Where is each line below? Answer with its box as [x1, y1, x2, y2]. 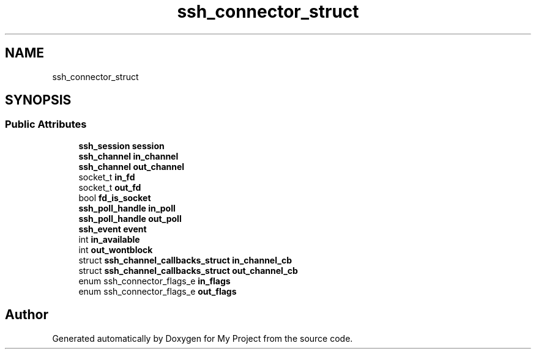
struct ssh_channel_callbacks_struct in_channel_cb [78, 254, 292, 265]
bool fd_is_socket [78, 192, 151, 203]
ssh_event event [78, 223, 147, 234]
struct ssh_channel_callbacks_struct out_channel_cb [78, 265, 298, 276]
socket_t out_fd [78, 182, 141, 193]
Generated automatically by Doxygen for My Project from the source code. [52, 333, 353, 344]
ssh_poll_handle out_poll [78, 213, 182, 224]
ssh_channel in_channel [78, 150, 179, 161]
